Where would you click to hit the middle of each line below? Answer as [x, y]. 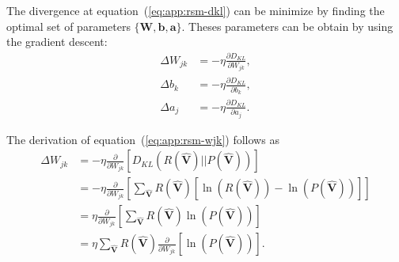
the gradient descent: [57, 42]
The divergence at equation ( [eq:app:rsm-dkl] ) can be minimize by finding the [196, 10]
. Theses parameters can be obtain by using [287, 26]
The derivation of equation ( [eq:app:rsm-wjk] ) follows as [143, 139]
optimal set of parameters [68, 26]
